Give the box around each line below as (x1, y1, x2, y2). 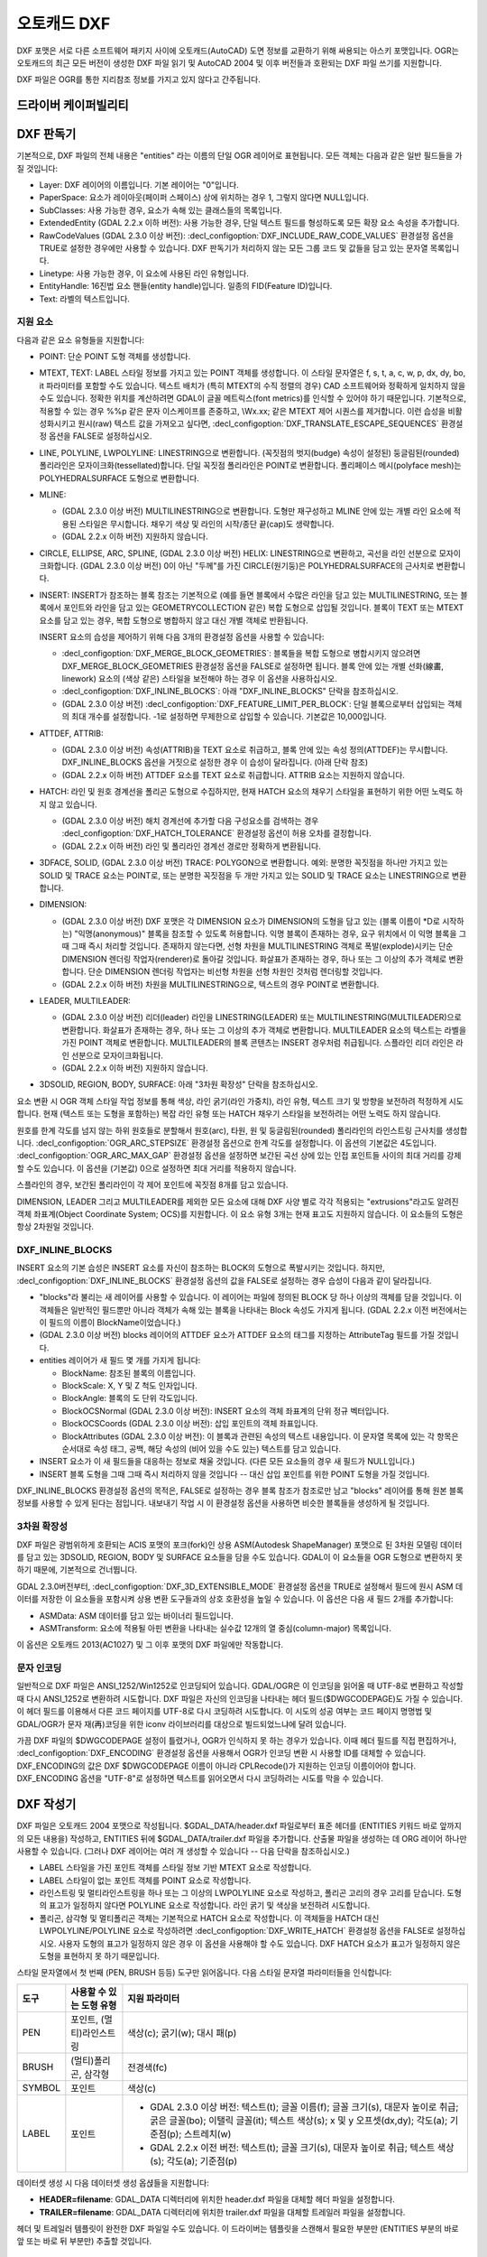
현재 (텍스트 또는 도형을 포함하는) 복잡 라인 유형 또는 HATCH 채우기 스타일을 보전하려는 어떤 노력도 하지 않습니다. (42, 1109, 441, 1119)
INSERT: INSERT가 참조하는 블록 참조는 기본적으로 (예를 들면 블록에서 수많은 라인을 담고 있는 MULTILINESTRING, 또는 (39, 590, 459, 600)
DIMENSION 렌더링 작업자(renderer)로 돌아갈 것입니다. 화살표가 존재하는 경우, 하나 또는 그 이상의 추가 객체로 (61, 953, 447, 964)
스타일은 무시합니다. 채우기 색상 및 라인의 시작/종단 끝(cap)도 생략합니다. (78, 518, 335, 529)
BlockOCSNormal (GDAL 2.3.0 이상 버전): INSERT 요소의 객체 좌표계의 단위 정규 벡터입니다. (61, 1405, 390, 1416)
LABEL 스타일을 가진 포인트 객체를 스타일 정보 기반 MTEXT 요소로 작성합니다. (39, 1862, 312, 1873)
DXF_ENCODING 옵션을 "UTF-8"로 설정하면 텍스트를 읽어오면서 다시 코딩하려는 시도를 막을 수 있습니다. (16, 1773, 383, 1784)
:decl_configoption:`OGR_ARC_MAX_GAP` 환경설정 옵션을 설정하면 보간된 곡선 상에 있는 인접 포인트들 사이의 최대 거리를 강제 (16, 1150, 462, 1161)
